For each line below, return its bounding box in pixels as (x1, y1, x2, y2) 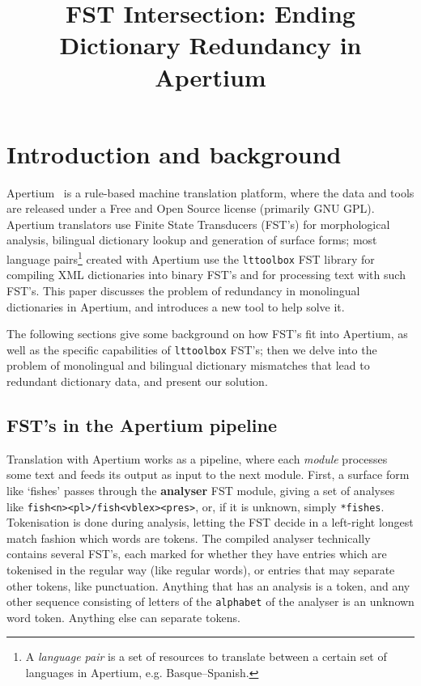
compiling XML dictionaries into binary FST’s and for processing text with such (6, 266, 406, 283)
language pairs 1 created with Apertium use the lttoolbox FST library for (6, 248, 375, 267)
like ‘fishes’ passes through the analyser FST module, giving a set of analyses (6, 481, 395, 498)
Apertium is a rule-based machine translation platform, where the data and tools (6, 184, 415, 201)
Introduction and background (6, 137, 342, 170)
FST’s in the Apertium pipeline (6, 412, 277, 437)
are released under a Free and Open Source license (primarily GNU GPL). (6, 200, 375, 217)
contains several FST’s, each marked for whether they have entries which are (6, 545, 387, 562)
